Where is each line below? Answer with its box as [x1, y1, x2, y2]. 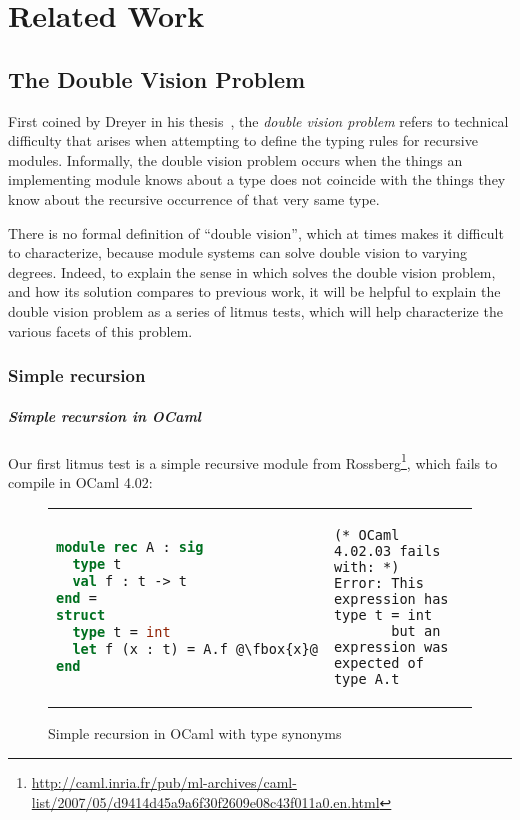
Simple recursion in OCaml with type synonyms [48, 723, 342, 744]
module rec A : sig [56, 539, 204, 556]
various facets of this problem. [8, 320, 193, 341]
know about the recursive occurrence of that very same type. [8, 188, 380, 209]
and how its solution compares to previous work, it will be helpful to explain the [8, 281, 501, 302]
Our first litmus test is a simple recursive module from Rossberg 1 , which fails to [8, 449, 498, 473]
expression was [333, 639, 449, 656]
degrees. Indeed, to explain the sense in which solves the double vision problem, [8, 261, 496, 282]
